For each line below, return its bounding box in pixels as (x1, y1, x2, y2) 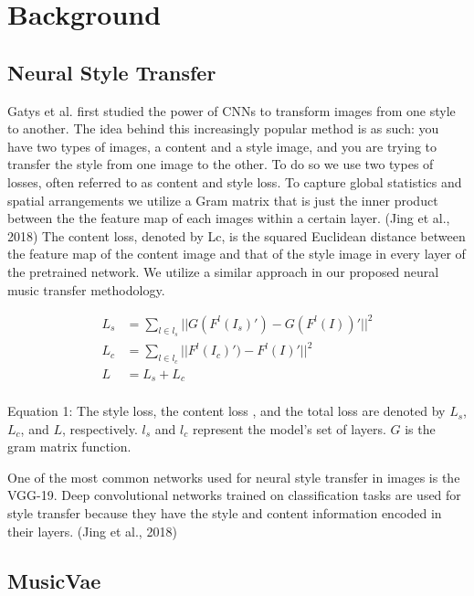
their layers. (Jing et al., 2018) (7, 521, 177, 540)
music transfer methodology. (7, 280, 165, 299)
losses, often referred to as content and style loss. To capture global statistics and (7, 172, 462, 191)
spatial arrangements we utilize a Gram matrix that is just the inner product (7, 190, 438, 209)
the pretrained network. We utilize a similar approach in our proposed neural (7, 261, 439, 281)
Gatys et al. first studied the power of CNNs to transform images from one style (7, 101, 456, 120)
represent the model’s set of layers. (192, 419, 386, 438)
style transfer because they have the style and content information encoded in (7, 504, 442, 523)
